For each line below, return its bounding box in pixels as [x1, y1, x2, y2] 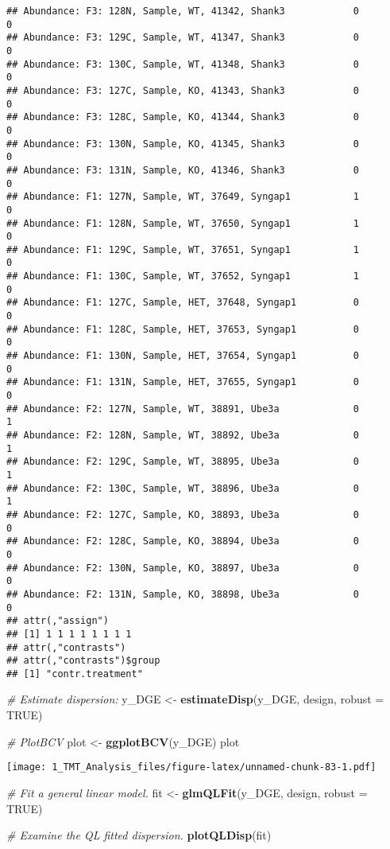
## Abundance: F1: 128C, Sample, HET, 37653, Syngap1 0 [6, 323, 359, 335]
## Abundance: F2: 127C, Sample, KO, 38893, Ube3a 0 [6, 508, 359, 520]
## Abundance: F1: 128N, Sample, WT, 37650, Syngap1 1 [6, 217, 359, 229]
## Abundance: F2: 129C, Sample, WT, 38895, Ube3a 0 [6, 456, 359, 468]
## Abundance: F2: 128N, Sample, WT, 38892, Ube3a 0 [6, 430, 359, 441]
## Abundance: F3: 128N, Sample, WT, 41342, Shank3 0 [6, 6, 359, 17]
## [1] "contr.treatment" [6, 668, 143, 680]
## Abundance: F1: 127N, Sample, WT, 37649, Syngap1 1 [6, 191, 359, 203]
